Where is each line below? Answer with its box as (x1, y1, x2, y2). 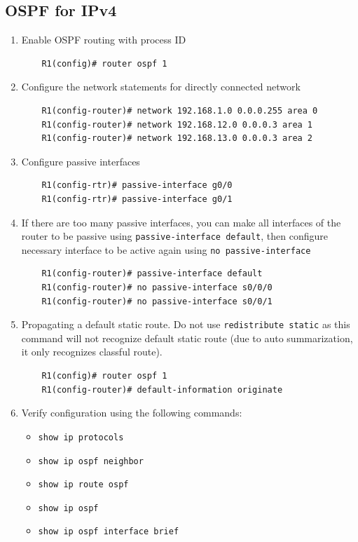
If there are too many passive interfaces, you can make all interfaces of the (21, 215, 341, 229)
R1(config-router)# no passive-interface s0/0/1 (41, 296, 273, 306)
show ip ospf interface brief (38, 527, 179, 537)
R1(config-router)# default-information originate (41, 384, 283, 395)
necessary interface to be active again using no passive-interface (21, 242, 311, 257)
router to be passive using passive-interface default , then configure (21, 229, 328, 243)
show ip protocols (38, 432, 124, 442)
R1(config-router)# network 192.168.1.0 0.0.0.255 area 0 (41, 105, 318, 116)
